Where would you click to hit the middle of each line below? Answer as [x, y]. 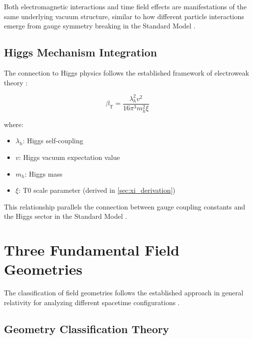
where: [14, 124]
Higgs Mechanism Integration [81, 52]
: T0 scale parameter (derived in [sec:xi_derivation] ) [97, 190]
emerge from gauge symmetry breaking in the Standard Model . [100, 26]
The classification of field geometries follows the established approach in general [124, 293]
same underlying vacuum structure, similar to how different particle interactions [124, 16]
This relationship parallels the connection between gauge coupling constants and [125, 206]
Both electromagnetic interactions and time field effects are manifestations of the [125, 6]
